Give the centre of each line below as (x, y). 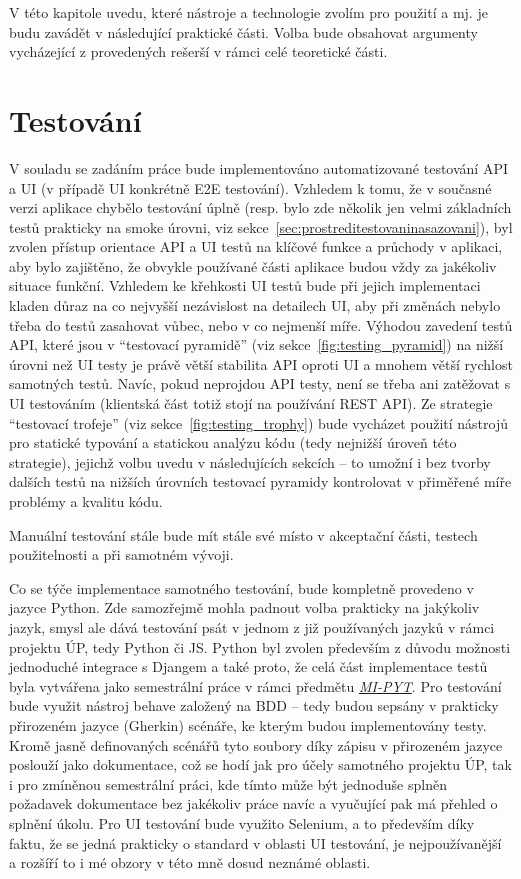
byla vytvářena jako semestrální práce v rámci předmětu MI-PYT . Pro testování (255, 685)
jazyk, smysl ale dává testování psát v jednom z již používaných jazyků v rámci (252, 626)
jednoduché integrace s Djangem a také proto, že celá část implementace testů (248, 666)
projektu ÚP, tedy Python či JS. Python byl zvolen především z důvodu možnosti (260, 646)
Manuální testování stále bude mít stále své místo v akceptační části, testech (243, 534)
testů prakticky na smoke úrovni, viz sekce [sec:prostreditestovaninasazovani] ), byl (261, 226)
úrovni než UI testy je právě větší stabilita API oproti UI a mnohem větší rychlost (261, 363)
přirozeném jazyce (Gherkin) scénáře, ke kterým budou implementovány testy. (248, 724)
